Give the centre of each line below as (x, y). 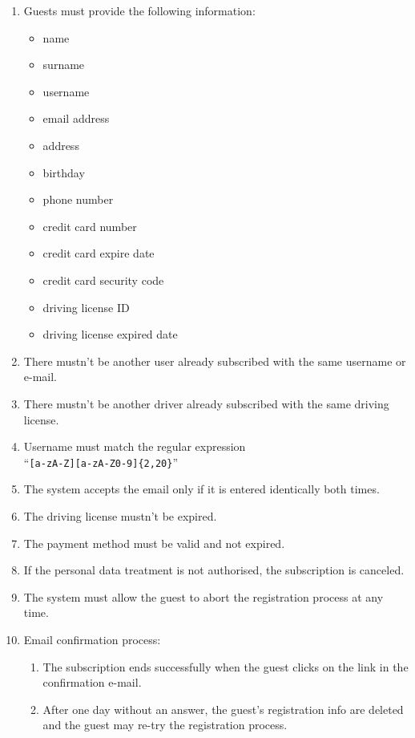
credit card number (90, 226)
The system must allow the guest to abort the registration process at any (203, 596)
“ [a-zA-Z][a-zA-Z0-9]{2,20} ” (101, 462)
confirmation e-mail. (92, 682)
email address (76, 118)
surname (64, 65)
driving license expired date (110, 334)
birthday (64, 172)
